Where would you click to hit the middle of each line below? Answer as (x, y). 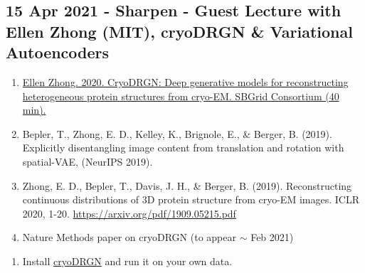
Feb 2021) (272, 237)
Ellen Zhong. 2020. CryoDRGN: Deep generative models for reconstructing (185, 81)
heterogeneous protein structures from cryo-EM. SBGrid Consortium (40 (181, 96)
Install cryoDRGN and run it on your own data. (127, 261)
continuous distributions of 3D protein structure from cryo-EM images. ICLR (191, 199)
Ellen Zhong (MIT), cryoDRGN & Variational (179, 31)
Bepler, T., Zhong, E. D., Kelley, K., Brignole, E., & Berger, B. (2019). (177, 133)
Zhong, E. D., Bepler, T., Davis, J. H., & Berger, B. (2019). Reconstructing (187, 185)
